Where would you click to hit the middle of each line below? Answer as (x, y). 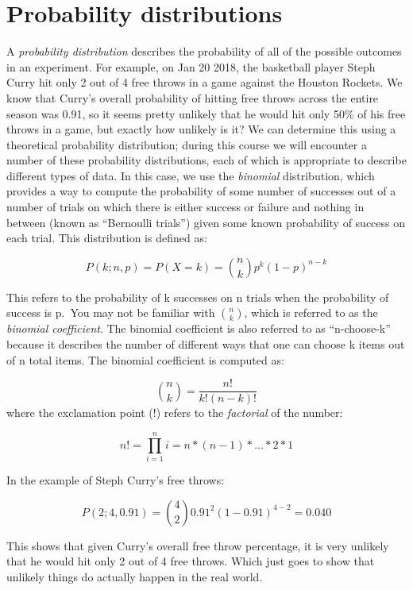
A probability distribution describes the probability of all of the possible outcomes (204, 51)
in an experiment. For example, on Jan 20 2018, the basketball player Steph (191, 66)
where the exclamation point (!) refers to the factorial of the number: (175, 413)
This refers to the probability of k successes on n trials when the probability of (198, 297)
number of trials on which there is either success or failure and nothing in (185, 207)
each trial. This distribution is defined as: (107, 238)
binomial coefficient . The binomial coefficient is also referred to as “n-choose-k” (199, 328)
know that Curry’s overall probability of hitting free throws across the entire (193, 97)
